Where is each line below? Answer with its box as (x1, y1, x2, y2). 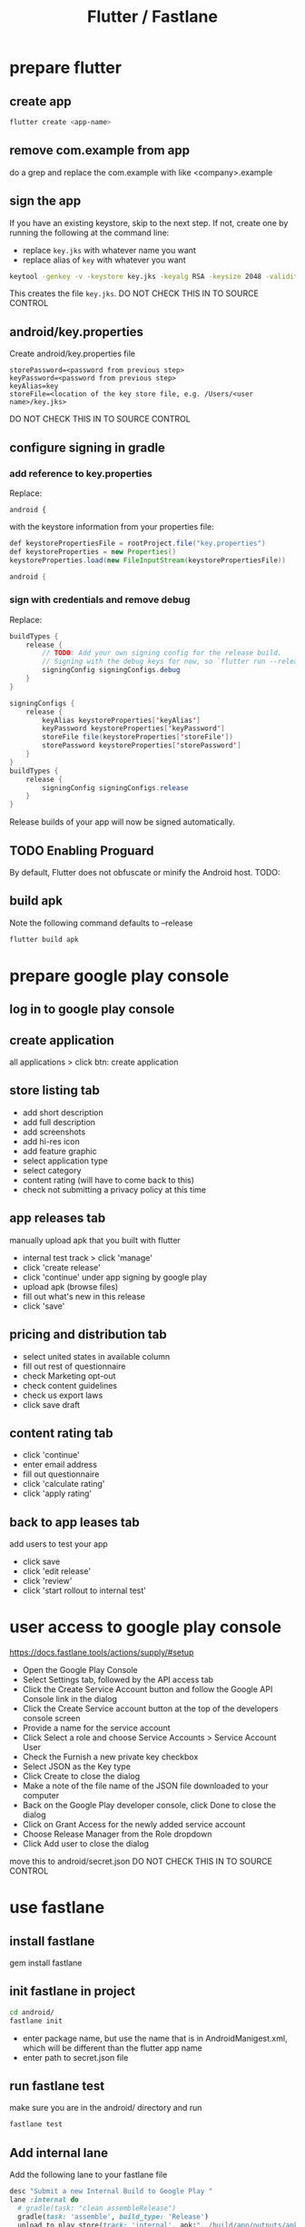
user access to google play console (9, 1617, 281, 1638)
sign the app (9, 193, 82, 209)
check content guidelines (22, 1380, 118, 1391)
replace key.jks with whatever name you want (22, 244, 197, 255)
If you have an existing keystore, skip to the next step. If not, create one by (9, 217, 289, 228)
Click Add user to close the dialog (22, 1838, 150, 1849)
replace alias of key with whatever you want (22, 254, 186, 265)
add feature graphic (22, 1145, 97, 1156)
